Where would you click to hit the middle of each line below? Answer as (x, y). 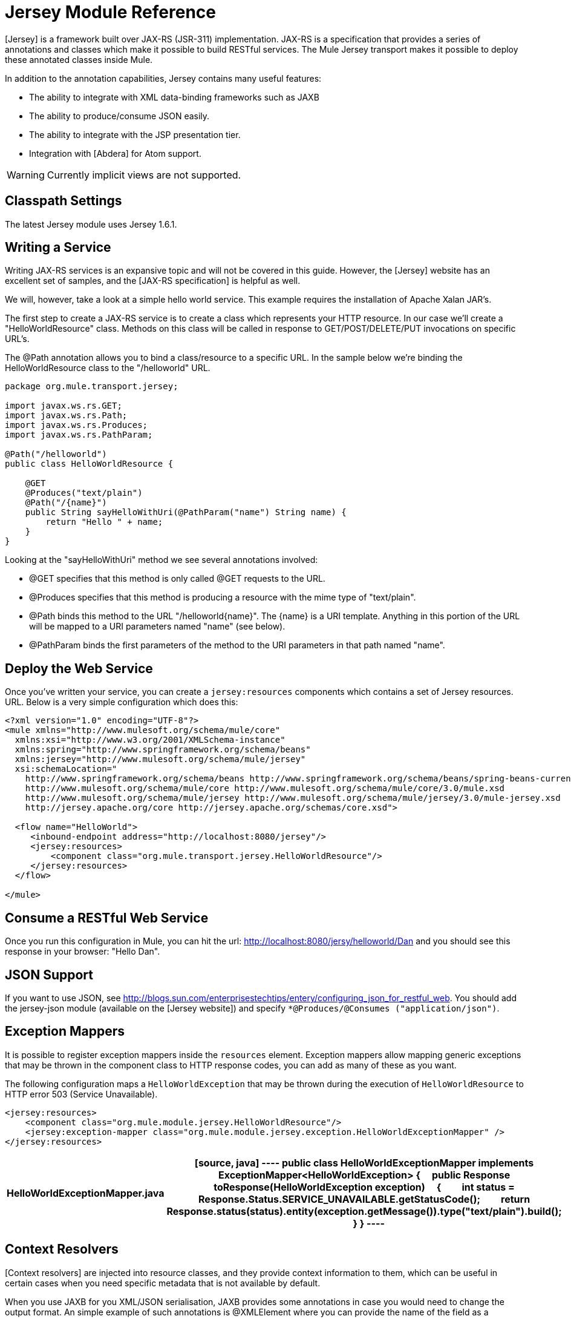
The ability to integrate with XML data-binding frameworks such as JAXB (174, 97)
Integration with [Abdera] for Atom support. (115, 153)
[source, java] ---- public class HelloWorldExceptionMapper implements (364, 1163)
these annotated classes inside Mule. (79, 59)
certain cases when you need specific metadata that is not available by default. (163, 1283)
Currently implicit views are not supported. (144, 175)
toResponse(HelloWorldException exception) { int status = (364, 1187)
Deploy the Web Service (79, 668)
